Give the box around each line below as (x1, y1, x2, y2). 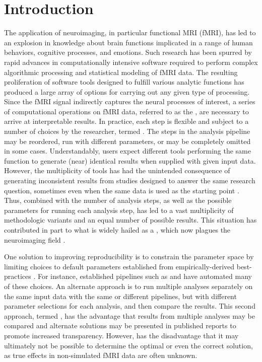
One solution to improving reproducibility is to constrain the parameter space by (4, 251, 254, 262)
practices (4, 271, 31, 281)
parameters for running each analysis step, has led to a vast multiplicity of (4, 204, 234, 215)
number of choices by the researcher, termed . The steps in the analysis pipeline (4, 126, 250, 136)
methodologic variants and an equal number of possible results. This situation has (4, 214, 257, 225)
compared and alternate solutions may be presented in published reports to (4, 320, 236, 331)
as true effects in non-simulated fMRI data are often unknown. (4, 350, 198, 360)
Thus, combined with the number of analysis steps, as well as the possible (4, 195, 232, 205)
